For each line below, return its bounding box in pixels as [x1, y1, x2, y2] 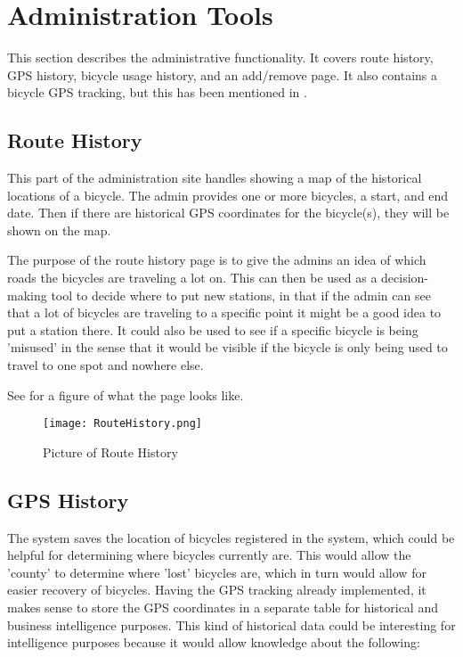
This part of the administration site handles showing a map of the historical [7, 168, 422, 187]
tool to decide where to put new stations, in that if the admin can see [51, 285, 431, 304]
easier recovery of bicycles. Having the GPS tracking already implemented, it [7, 580, 426, 599]
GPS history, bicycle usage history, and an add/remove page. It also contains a [7, 65, 438, 84]
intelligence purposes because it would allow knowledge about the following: [7, 633, 420, 652]
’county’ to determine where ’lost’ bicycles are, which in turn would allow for [7, 563, 426, 581]
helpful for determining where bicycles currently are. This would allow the [7, 546, 411, 564]
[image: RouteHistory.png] [43, 417, 202, 431]
